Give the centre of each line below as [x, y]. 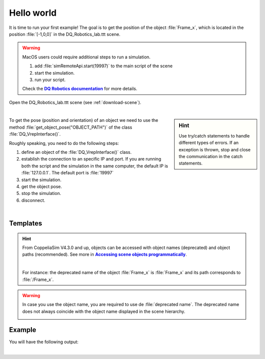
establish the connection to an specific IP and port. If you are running [91, 159]
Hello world [33, 13]
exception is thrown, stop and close [215, 149]
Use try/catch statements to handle [214, 136]
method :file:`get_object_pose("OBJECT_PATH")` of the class [71, 127]
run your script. [50, 80]
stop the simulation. [41, 193]
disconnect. [33, 200]
